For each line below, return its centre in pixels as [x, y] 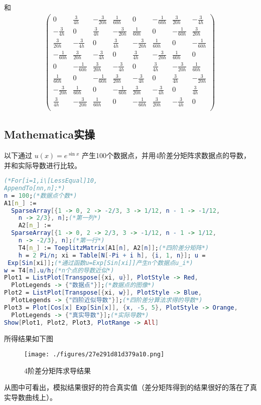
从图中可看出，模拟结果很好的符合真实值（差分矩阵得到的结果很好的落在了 [127, 387]
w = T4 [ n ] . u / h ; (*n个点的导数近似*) [59, 270]
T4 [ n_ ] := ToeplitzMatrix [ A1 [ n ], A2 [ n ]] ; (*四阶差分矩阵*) [114, 248]
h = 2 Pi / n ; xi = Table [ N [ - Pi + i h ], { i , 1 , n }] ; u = [112, 255]
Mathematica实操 [49, 134]
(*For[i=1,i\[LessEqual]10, [51, 181]
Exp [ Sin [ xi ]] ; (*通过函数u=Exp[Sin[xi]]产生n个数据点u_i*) [100, 263]
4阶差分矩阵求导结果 [57, 370]
